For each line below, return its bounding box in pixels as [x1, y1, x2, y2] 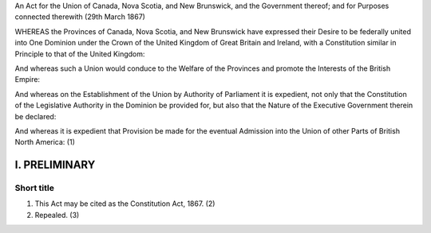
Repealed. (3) [34, 210, 80, 219]
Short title [14, 183, 55, 194]
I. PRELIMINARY [14, 158, 96, 172]
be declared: [14, 111, 57, 121]
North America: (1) [14, 138, 75, 147]
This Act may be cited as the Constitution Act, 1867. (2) [34, 199, 215, 208]
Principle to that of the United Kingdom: [14, 49, 145, 59]
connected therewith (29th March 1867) [14, 12, 145, 21]
